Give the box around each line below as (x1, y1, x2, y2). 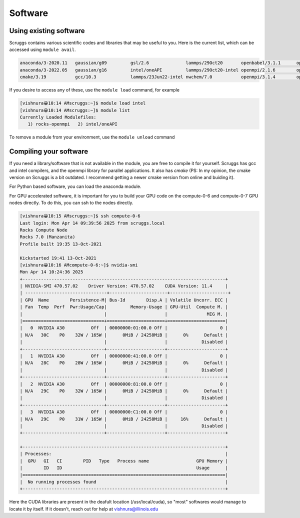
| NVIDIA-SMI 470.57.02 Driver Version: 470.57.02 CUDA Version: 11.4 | (19, 283, 228, 289)
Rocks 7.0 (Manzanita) (19, 234, 75, 240)
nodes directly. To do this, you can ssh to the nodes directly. (9, 200, 133, 206)
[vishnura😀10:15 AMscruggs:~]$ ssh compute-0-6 (19, 213, 141, 219)
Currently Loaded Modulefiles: (19, 114, 97, 120)
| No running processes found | (19, 479, 228, 485)
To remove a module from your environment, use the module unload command (9, 134, 175, 140)
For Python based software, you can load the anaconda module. (9, 183, 141, 189)
